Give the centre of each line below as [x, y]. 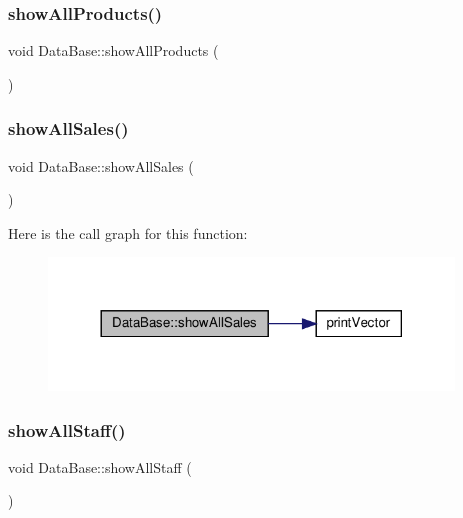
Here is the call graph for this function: [128, 232]
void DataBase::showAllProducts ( [113, 50]
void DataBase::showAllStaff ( [100, 466]
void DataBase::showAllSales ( [101, 165]
